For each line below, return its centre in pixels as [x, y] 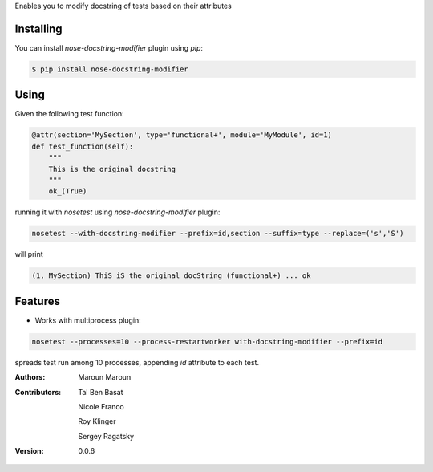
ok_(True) [68, 191]
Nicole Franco [101, 406]
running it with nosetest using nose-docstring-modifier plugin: [117, 212]
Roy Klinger [97, 421]
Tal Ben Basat [101, 392]
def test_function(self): [83, 146]
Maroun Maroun [105, 377]
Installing [39, 28]
